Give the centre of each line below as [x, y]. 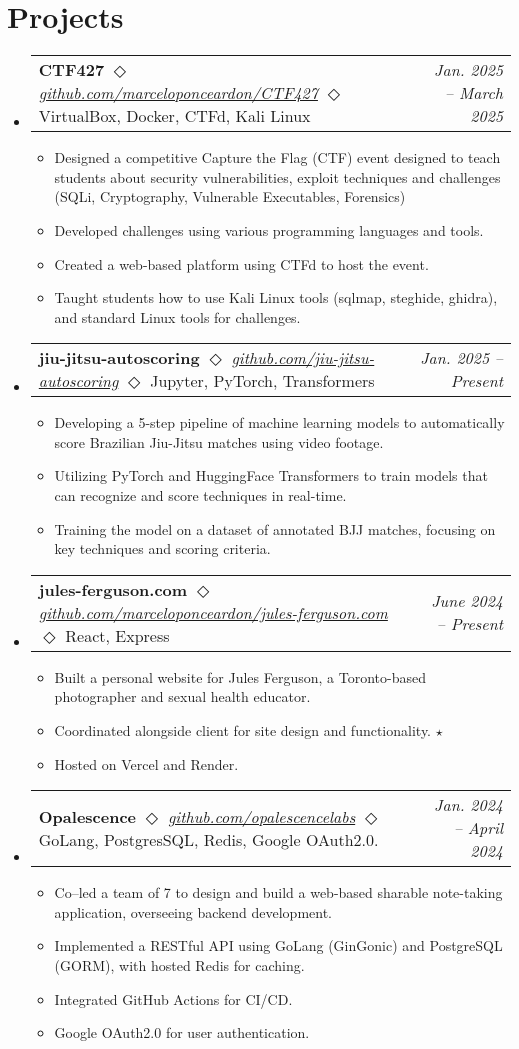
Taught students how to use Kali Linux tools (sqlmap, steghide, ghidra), [276, 297]
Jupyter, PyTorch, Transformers [262, 381]
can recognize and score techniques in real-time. [200, 495]
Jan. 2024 [468, 805]
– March [474, 93]
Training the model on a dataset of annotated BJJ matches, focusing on [275, 528]
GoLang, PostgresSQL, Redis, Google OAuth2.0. [208, 839]
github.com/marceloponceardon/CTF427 [178, 93]
